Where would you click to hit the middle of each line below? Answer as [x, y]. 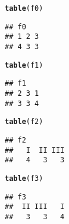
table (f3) [24, 178]
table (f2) [24, 122]
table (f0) [24, 8]
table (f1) [24, 65]
